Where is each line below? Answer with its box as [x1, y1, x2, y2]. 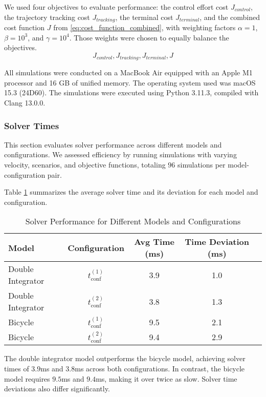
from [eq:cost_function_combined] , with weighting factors [53, 22, 236, 33]
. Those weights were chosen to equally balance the [69, 32, 229, 43]
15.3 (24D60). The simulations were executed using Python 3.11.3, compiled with [4, 87, 259, 98]
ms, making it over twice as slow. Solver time [96, 373, 237, 384]
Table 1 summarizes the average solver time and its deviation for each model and [4, 186, 258, 197]
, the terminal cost [115, 11, 173, 22]
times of [4, 363, 29, 374]
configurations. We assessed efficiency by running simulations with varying [4, 149, 237, 160]
